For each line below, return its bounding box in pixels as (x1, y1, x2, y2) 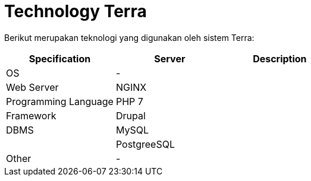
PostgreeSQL (115, 138, 175, 150)
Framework (6, 109, 56, 122)
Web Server (6, 81, 59, 93)
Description (253, 52, 307, 65)
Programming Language (6, 95, 114, 107)
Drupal (115, 109, 146, 122)
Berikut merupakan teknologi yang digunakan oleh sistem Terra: (4, 32, 255, 43)
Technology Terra (4, 1, 147, 21)
